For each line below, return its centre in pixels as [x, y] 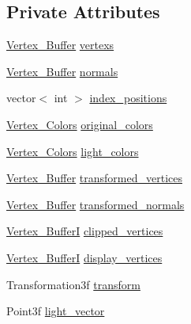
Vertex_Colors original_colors [80, 124]
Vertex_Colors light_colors [73, 151]
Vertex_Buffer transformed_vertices [95, 178]
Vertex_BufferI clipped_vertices [85, 231]
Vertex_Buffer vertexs [60, 45]
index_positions [128, 98]
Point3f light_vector [56, 311]
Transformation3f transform [73, 284]
